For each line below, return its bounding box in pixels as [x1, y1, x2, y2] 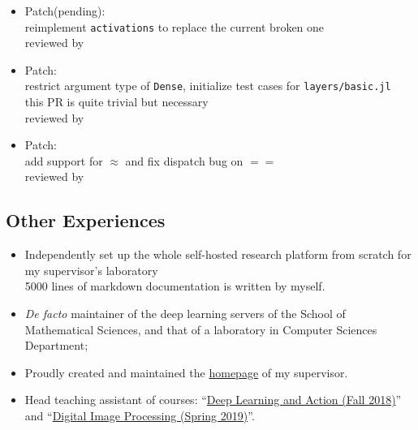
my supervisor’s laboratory [24, 261, 158, 278]
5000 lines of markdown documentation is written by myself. [24, 277, 325, 295]
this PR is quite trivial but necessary [24, 93, 209, 110]
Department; [24, 337, 88, 354]
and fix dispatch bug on [125, 152, 243, 169]
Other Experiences [6, 208, 166, 233]
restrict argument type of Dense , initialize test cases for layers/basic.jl [24, 77, 391, 94]
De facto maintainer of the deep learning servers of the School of [24, 305, 346, 322]
